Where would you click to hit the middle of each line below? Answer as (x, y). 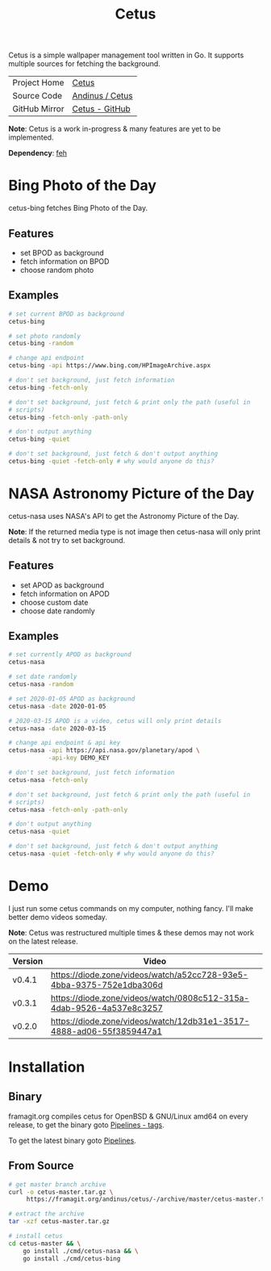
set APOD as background (62, 585)
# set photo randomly (45, 336)
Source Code (38, 96)
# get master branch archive (57, 1184)
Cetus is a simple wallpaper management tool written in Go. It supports (126, 55)
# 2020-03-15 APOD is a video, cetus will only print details (115, 721)
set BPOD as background (62, 253)
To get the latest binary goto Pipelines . (73, 1140)
